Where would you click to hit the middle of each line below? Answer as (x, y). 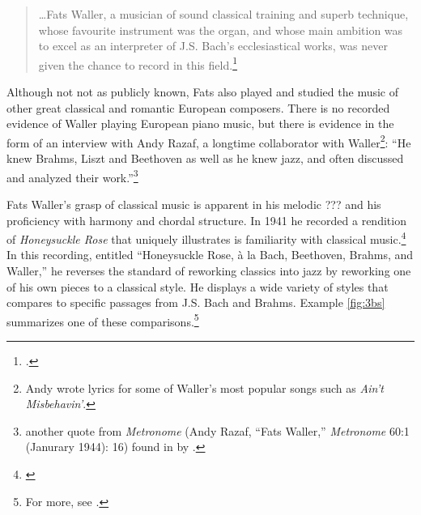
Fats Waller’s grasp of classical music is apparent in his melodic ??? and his (194, 204)
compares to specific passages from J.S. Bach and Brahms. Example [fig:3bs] (196, 302)
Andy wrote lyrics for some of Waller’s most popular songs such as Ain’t (204, 387)
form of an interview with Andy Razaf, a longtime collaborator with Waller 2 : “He (209, 141)
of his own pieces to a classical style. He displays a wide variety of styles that (198, 286)
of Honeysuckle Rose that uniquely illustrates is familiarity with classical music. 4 (206, 238)
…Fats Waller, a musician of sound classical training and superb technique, (223, 14)
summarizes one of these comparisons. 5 (103, 320)
